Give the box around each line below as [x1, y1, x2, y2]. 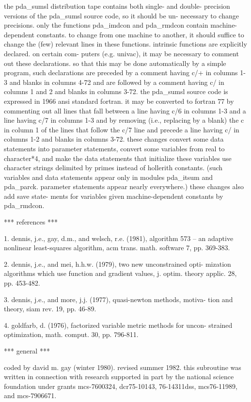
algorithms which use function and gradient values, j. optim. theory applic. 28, [4, 268, 237, 278]
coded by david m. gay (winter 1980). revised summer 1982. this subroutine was [4, 362, 241, 372]
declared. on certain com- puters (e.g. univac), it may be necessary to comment [4, 48, 239, 58]
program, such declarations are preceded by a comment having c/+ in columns [4, 67, 238, 78]
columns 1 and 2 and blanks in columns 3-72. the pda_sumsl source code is [4, 86, 228, 96]
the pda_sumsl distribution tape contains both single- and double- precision [4, 1, 230, 11]
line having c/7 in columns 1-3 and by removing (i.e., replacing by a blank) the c [4, 115, 244, 125]
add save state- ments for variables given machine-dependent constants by [4, 191, 223, 201]
